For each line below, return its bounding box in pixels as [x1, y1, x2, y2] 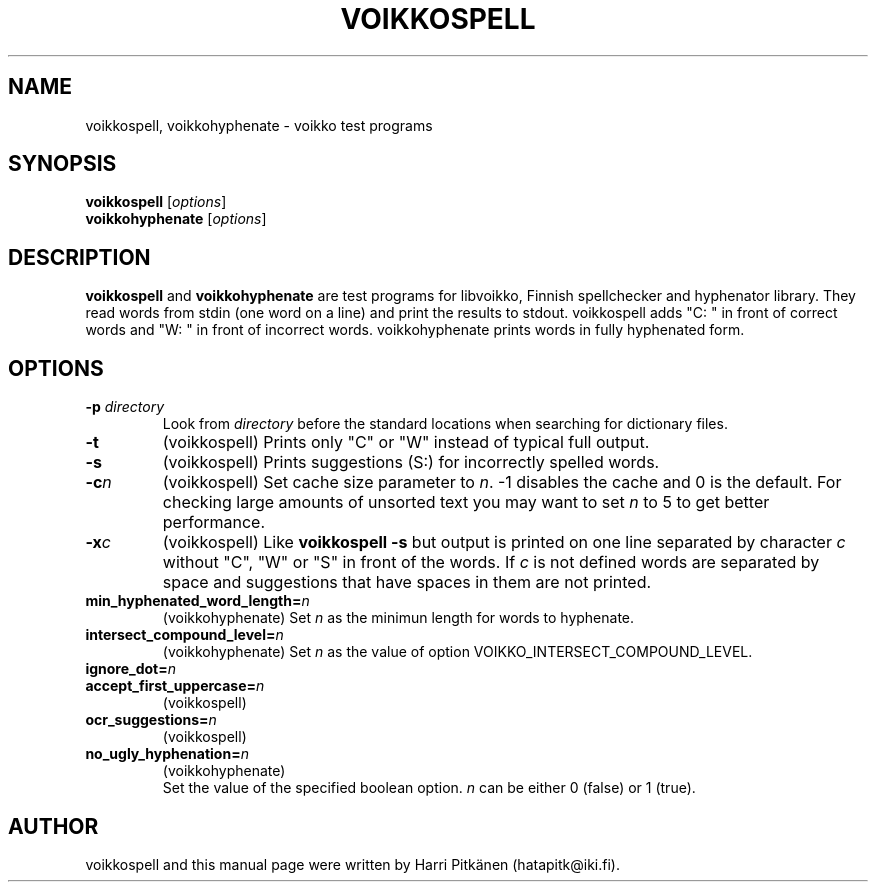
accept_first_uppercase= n [85, 677, 265, 695]
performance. [162, 512, 266, 533]
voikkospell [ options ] [85, 193, 227, 211]
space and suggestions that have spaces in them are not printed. [162, 572, 652, 593]
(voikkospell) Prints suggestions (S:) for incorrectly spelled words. [162, 452, 660, 473]
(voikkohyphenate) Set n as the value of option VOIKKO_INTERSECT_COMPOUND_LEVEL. [162, 643, 753, 661]
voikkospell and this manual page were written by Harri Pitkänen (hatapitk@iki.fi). [85, 855, 620, 873]
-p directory [85, 398, 165, 416]
